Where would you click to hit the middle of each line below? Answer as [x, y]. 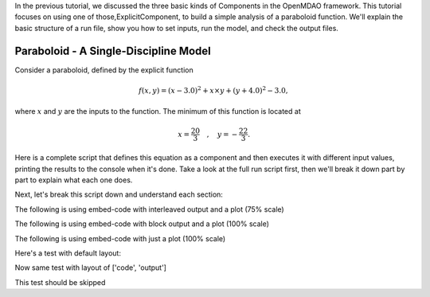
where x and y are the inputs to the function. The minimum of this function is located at [158, 111]
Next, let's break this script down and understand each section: [119, 194]
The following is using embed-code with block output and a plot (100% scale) [142, 224]
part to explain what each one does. [74, 180]
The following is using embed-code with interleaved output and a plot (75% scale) [149, 209]
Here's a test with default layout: [68, 253]
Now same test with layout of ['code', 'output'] [91, 268]
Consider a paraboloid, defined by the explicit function [104, 70]
